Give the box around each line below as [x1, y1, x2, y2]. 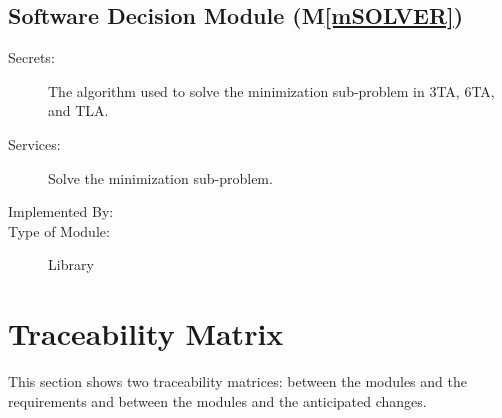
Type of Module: [8, 220, 110, 241]
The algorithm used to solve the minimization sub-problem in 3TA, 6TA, [48, 80, 495, 101]
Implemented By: [8, 201, 114, 222]
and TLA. [48, 100, 109, 121]
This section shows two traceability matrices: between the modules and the [8, 371, 467, 392]
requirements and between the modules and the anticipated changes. [8, 390, 427, 411]
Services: [8, 133, 61, 154]
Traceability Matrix [8, 313, 284, 354]
